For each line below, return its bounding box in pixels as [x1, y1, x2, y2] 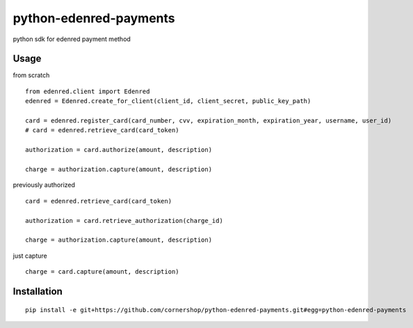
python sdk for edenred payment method [13, 35, 131, 43]
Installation [13, 286, 63, 297]
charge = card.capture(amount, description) [25, 268, 180, 276]
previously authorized [13, 181, 76, 189]
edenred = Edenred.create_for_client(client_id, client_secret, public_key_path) [25, 97, 311, 105]
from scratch [13, 71, 50, 79]
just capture [13, 251, 48, 260]
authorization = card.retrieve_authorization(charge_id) [25, 217, 224, 224]
